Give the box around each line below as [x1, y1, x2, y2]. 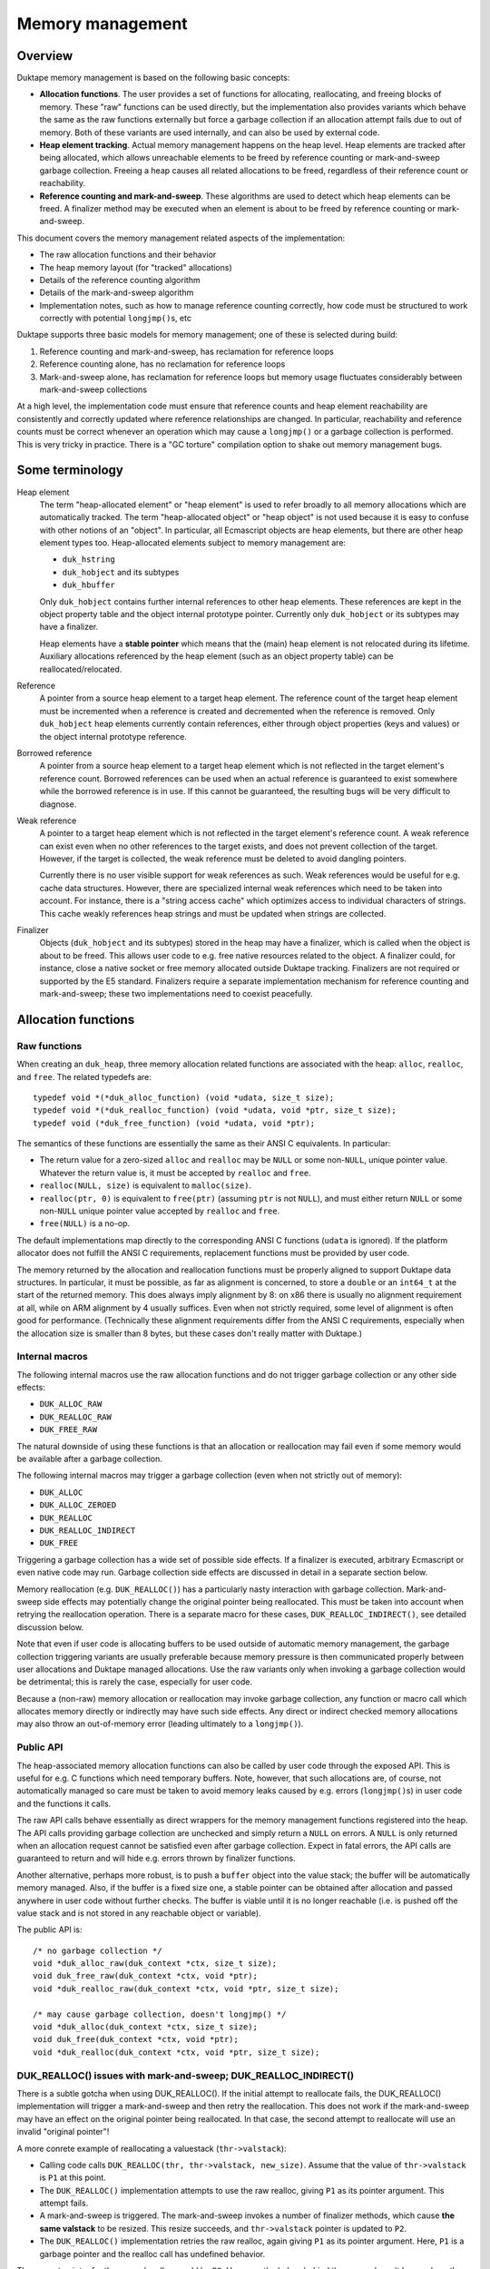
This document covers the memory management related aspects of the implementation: [16, 232, 345, 243]
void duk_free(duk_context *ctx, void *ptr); [33, 2034, 240, 2045]
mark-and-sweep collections [39, 384, 148, 395]
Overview [16, 48, 73, 64]
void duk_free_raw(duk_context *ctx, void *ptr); [33, 1970, 259, 1981]
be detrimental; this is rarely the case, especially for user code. [16, 1676, 253, 1687]
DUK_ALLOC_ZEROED [39, 1500, 117, 1510]
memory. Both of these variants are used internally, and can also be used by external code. [39, 127, 380, 138]
